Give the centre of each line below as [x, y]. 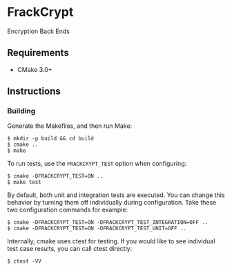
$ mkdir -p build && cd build [51, 139]
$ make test [24, 183]
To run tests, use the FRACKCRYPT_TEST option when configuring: [97, 164]
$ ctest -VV [24, 261]
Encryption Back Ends [39, 31]
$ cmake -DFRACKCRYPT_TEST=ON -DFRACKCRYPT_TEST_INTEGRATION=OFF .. [108, 223]
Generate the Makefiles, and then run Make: [70, 126]
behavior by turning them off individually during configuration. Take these [112, 203]
